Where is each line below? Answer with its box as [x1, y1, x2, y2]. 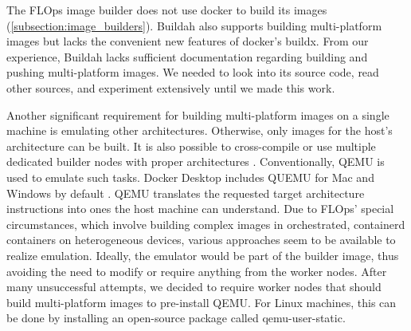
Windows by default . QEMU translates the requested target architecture [6, 184, 365, 201]
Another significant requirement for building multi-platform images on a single [6, 106, 389, 123]
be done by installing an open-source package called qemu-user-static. [6, 309, 346, 326]
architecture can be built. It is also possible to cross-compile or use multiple [6, 137, 376, 154]
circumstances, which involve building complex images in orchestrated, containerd [6, 215, 405, 232]
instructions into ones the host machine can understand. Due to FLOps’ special [6, 200, 394, 217]
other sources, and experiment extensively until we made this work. [6, 79, 335, 96]
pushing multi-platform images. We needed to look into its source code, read [6, 64, 379, 81]
